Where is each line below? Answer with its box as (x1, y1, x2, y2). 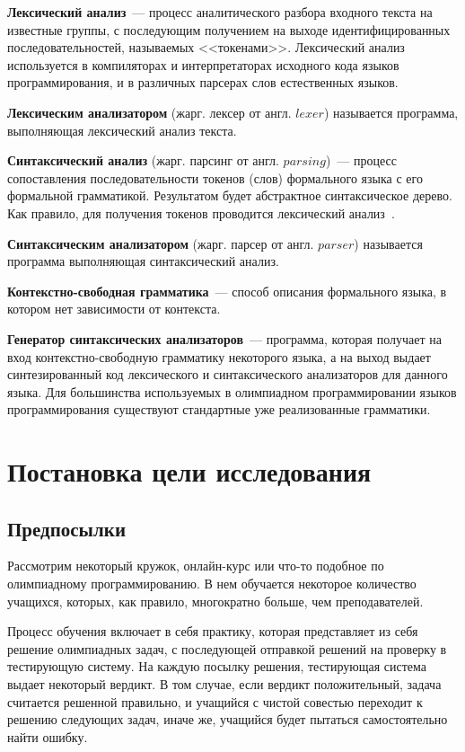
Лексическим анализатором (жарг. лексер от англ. (7, 102, 292, 121)
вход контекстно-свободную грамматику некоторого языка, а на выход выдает (7, 347, 431, 366)
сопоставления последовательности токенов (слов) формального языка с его (7, 168, 423, 187)
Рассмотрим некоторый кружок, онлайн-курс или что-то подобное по (7, 556, 384, 575)
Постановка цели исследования (7, 453, 372, 490)
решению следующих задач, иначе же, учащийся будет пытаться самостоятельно (7, 710, 448, 729)
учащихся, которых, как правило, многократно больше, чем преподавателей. (7, 591, 424, 610)
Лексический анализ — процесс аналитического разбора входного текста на (7, 3, 433, 21)
